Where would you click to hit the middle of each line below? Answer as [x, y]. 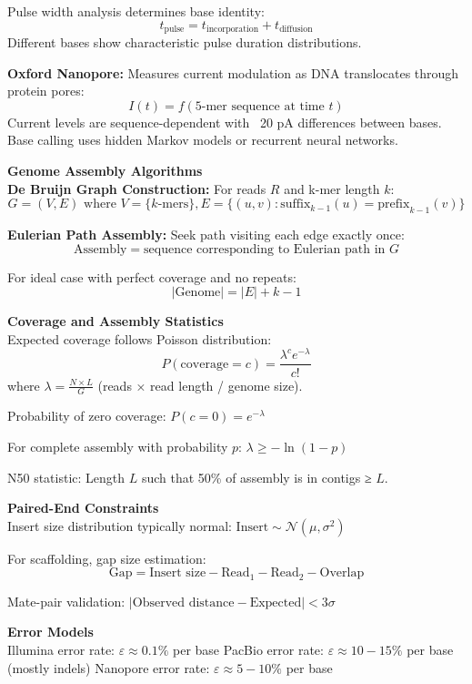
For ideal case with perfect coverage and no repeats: [152, 276]
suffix [296, 204]
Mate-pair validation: [66, 601]
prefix [394, 204]
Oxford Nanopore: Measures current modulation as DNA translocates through [233, 72]
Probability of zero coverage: [87, 416]
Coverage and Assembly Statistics [115, 321]
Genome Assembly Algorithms [105, 171]
